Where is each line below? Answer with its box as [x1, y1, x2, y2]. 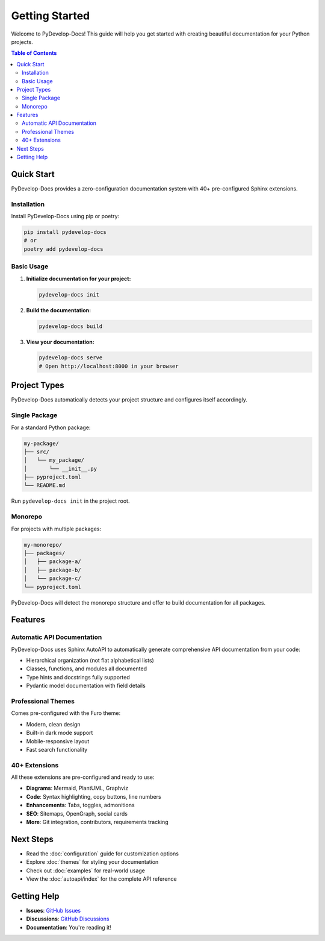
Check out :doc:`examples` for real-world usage [26, 867, 146, 874]
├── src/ [23, 448, 50, 455]
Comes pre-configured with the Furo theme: [11, 710, 120, 717]
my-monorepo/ [23, 541, 63, 548]
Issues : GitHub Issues [26, 907, 81, 914]
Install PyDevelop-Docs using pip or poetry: [11, 213, 120, 220]
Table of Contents [11, 49, 57, 57]
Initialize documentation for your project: [26, 275, 131, 282]
